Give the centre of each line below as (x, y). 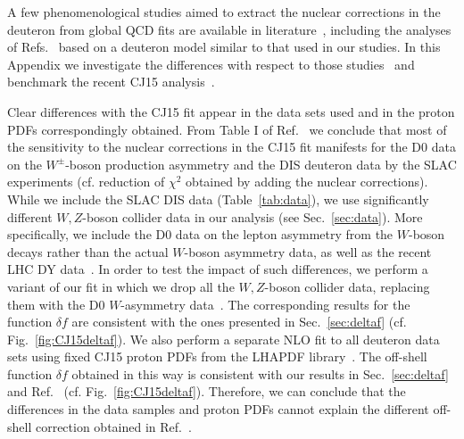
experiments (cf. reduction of (86, 182)
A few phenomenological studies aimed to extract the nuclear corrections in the (224, 12)
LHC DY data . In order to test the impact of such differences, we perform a (218, 269)
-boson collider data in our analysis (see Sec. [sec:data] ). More (253, 216)
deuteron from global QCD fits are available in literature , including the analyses (229, 29)
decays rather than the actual (88, 251)
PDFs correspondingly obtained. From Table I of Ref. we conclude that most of (227, 129)
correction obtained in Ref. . (113, 426)
